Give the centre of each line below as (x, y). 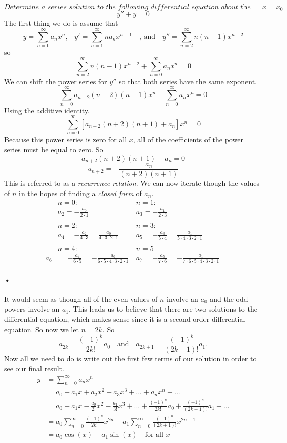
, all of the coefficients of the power (188, 139)
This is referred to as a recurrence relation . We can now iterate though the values (132, 183)
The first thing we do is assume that (61, 23)
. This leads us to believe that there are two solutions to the (163, 309)
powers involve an (32, 309)
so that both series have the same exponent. (188, 81)
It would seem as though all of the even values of (81, 298)
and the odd (229, 298)
